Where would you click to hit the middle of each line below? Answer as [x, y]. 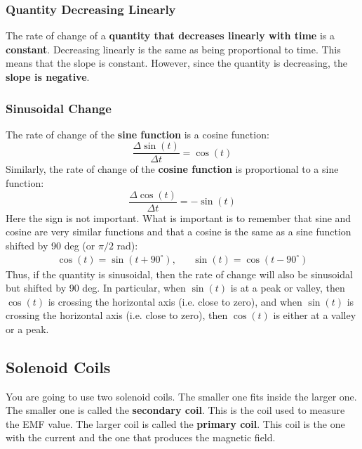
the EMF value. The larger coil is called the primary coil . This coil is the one [175, 423]
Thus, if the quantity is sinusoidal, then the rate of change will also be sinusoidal [179, 274]
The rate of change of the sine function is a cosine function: [138, 134]
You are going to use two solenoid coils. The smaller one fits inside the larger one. [181, 396]
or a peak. [27, 328]
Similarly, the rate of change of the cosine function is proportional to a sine [172, 169]
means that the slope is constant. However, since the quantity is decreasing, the [177, 63]
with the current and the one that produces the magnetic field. [141, 437]
